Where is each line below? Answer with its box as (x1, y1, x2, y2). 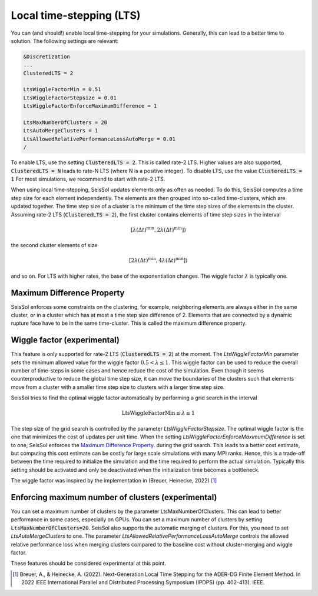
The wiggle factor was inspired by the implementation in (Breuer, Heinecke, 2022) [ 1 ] (11, 477, 217, 484)
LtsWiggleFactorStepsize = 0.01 (23, 94, 117, 101)
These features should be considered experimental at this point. (11, 560, 166, 567)
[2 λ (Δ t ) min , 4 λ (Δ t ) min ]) (128, 256, 188, 264)
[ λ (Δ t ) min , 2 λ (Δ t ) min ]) (130, 225, 186, 233)
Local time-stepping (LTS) (11, 9, 141, 22)
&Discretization (23, 53, 71, 60)
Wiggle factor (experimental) (11, 335, 120, 345)
